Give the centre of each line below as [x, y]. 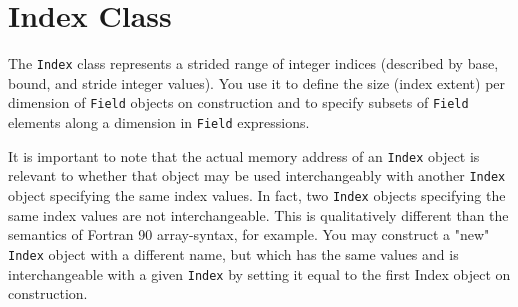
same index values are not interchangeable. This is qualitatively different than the [258, 214]
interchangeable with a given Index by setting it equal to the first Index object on [259, 273]
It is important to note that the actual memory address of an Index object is [244, 155]
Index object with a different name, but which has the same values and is [233, 253]
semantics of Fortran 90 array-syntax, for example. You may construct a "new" [249, 234]
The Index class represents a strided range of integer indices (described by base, [253, 63]
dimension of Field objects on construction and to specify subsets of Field [238, 102]
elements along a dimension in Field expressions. [159, 122]
